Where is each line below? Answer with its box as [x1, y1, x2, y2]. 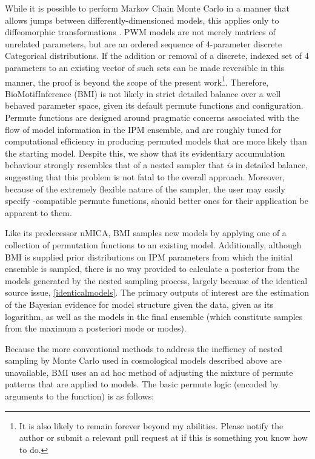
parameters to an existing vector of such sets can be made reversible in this [5, 61, 285, 73]
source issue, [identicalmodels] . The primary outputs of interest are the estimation [5, 286, 310, 299]
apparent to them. [5, 206, 72, 219]
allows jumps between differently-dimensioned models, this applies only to [5, 13, 279, 26]
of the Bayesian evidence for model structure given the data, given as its [5, 297, 274, 310]
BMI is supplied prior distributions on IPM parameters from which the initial [5, 250, 293, 263]
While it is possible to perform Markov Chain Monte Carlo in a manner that [5, 2, 290, 14]
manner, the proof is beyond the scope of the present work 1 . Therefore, [5, 73, 269, 88]
